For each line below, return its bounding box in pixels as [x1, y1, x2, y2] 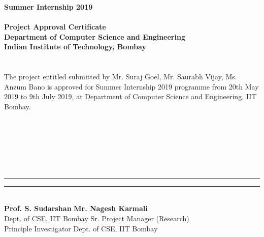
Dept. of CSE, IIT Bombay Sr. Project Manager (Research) [4, 213, 189, 224]
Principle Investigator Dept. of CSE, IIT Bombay [4, 223, 158, 233]
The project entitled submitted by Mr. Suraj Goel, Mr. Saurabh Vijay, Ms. [4, 71, 237, 81]
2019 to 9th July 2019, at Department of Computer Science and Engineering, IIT [4, 91, 257, 102]
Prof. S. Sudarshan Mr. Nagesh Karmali [4, 203, 148, 214]
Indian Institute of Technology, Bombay [4, 41, 146, 52]
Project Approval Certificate [4, 21, 106, 32]
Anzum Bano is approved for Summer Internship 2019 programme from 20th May [4, 81, 259, 92]
